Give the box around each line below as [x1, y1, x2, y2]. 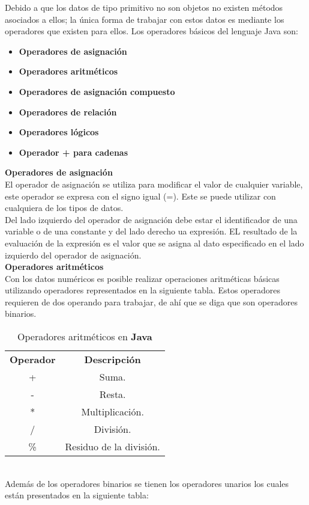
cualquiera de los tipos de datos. [5, 201, 124, 214]
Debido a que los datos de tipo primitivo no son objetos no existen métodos [5, 1, 283, 13]
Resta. [99, 387, 126, 402]
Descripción [84, 352, 141, 367]
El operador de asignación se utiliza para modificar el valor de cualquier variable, [5, 177, 303, 190]
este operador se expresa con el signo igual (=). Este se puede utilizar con [5, 189, 276, 202]
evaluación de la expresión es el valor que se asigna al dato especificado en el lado [5, 236, 304, 249]
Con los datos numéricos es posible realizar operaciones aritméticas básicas [5, 272, 280, 284]
